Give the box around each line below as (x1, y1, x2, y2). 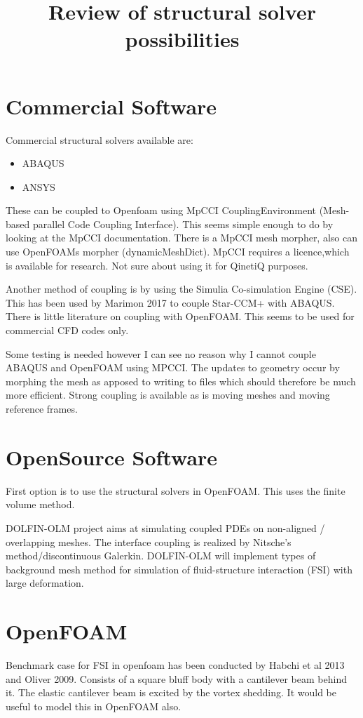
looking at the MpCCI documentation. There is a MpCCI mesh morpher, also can (6, 230, 357, 245)
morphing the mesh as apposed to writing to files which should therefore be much (6, 373, 356, 388)
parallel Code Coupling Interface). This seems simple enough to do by (32, 216, 334, 231)
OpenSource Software (6, 442, 218, 471)
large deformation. (6, 576, 84, 590)
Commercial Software (6, 91, 217, 120)
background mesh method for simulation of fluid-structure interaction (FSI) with (6, 561, 352, 576)
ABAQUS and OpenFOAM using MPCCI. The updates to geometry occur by (6, 360, 340, 375)
